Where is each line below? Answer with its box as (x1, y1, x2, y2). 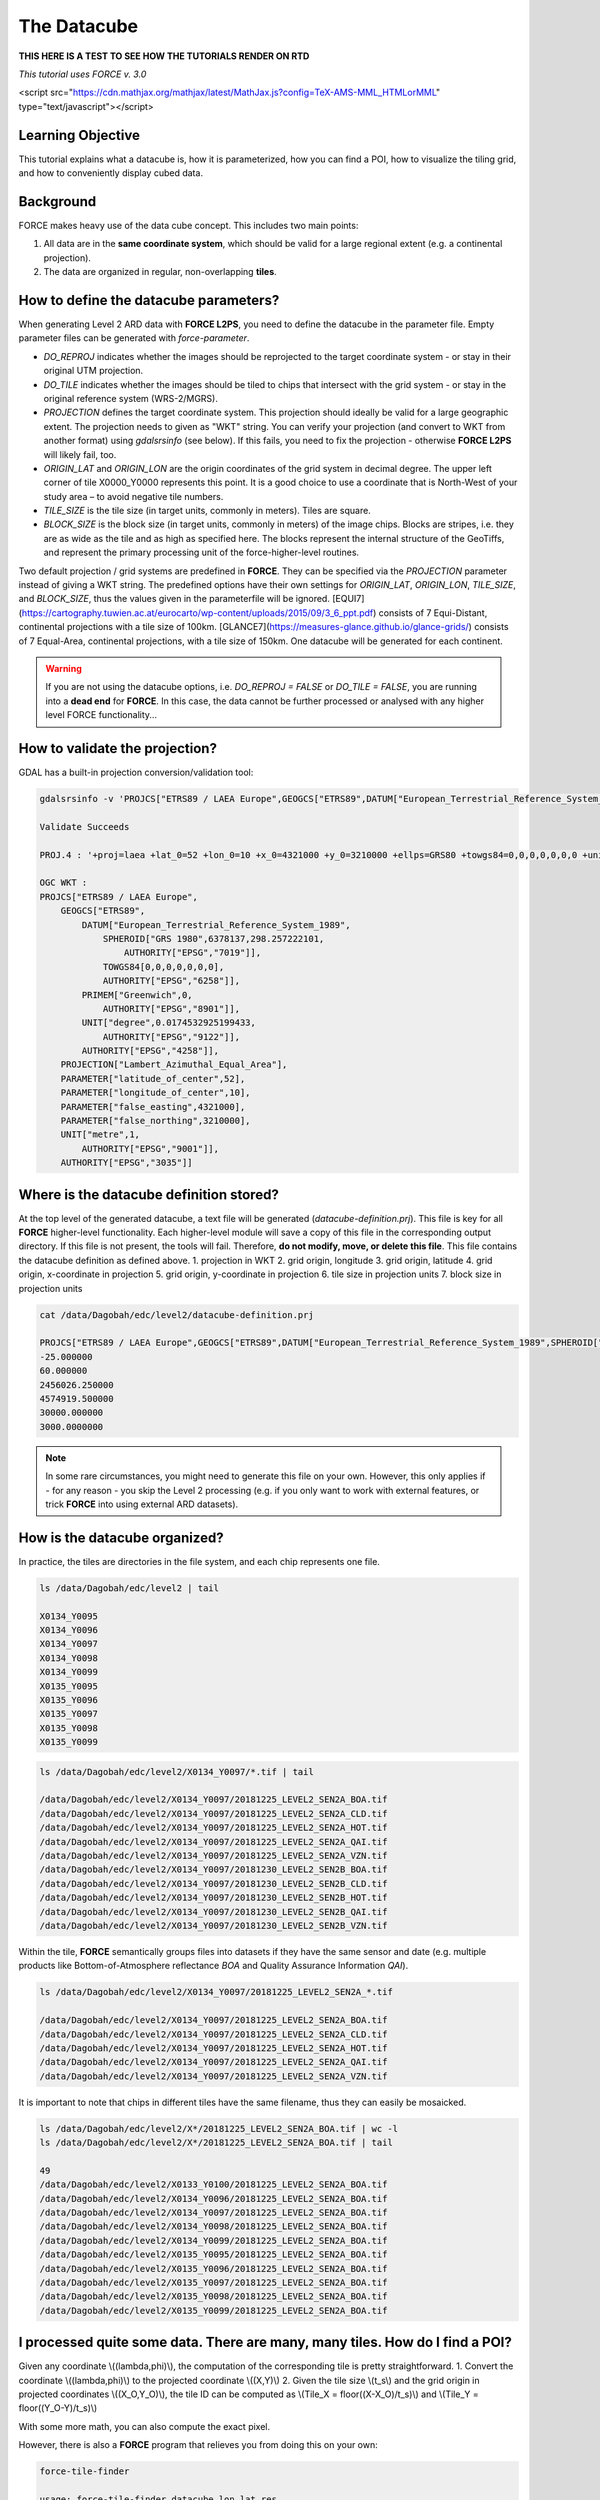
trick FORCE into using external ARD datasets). (45, 1498, 239, 1510)
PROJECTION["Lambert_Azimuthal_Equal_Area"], (60, 1059, 288, 1070)
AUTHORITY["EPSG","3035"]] (60, 1157, 194, 1169)
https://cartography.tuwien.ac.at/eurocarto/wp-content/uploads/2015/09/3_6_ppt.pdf (21, 606, 374, 619)
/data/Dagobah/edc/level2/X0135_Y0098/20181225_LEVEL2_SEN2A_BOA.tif (39, 2291, 388, 2302)
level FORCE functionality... (45, 709, 158, 721)
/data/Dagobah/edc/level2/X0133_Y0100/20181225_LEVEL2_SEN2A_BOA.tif (39, 2179, 388, 2190)
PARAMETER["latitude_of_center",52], (60, 1073, 246, 1084)
